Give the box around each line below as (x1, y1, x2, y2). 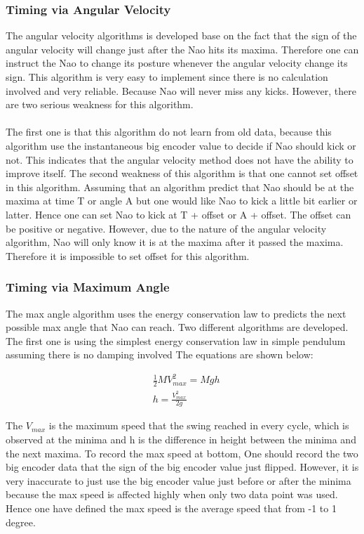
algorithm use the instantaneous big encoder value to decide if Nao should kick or (6, 138, 356, 152)
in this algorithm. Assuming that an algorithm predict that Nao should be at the (6, 179, 354, 194)
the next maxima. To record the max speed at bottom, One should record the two (6, 445, 358, 460)
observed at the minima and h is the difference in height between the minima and (6, 432, 356, 446)
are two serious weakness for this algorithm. (6, 97, 194, 112)
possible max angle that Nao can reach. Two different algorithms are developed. (6, 320, 349, 334)
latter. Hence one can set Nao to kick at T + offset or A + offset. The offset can (6, 207, 351, 221)
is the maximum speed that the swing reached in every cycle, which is (48, 418, 349, 433)
